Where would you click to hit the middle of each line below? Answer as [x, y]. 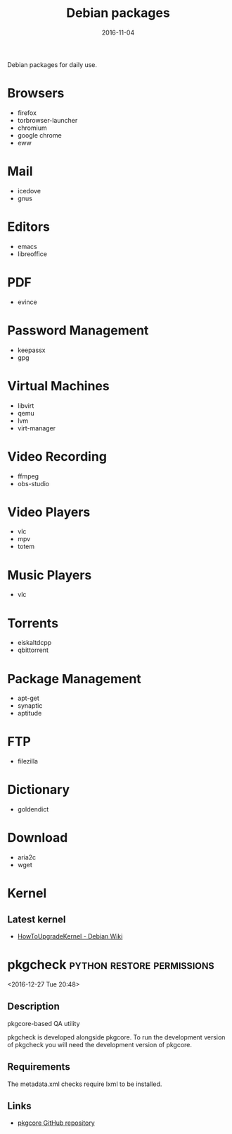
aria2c [27, 857]
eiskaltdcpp [34, 643]
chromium [32, 128]
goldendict [33, 809]
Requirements [39, 1067]
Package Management [75, 678]
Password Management [78, 330]
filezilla [28, 761]
